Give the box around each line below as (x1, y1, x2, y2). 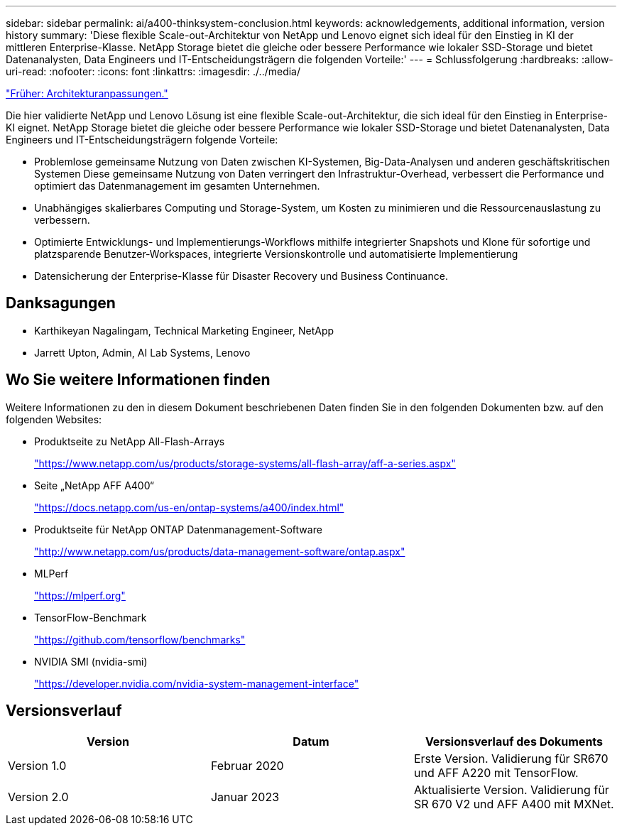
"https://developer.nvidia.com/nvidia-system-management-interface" (34, 677, 359, 690)
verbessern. (34, 214, 90, 226)
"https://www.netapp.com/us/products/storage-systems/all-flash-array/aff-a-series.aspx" (34, 457, 456, 469)
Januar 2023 (210, 789, 280, 804)
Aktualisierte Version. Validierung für (413, 782, 609, 797)
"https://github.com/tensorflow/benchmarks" (34, 633, 246, 646)
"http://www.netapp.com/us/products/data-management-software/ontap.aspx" (34, 545, 405, 558)
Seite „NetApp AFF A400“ (34, 479, 155, 491)
